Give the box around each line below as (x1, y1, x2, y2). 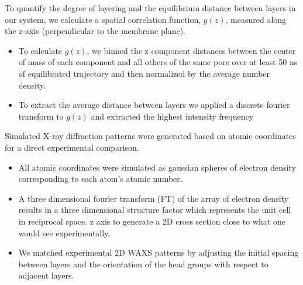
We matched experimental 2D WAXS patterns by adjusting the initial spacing (18, 246, 299, 259)
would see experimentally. (18, 226, 111, 239)
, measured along (225, 13, 287, 25)
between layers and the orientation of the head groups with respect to (18, 257, 268, 270)
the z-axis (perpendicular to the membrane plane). (5, 25, 185, 37)
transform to (18, 110, 64, 122)
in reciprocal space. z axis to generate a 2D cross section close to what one (18, 215, 285, 227)
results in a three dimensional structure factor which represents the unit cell (18, 203, 291, 216)
